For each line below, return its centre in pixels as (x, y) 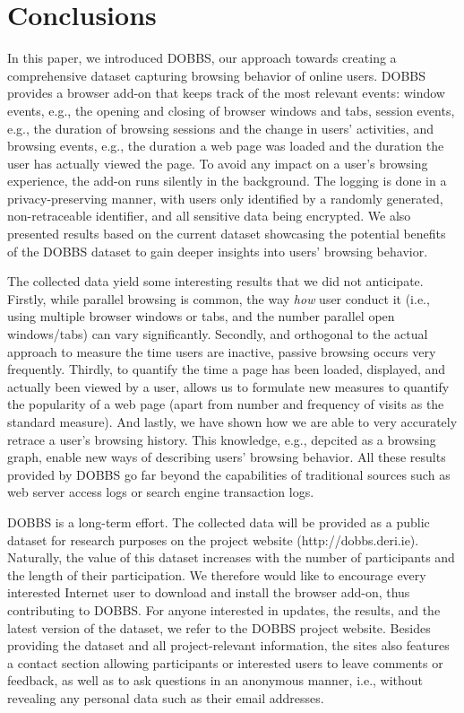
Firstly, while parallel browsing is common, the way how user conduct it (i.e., (219, 298)
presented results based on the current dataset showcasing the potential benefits (227, 234)
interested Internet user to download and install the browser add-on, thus (209, 592)
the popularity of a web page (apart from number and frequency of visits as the (226, 404)
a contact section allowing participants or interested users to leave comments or (225, 662)
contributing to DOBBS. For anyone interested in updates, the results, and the (224, 609)
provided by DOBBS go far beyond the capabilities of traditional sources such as (229, 474)
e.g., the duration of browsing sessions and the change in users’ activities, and (220, 128)
